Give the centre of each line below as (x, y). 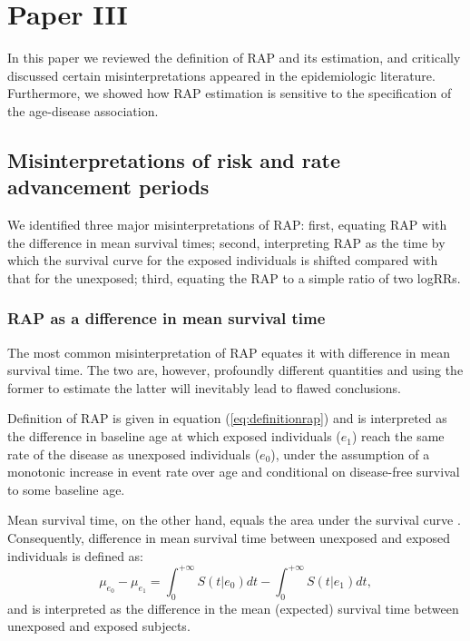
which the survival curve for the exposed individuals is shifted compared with (223, 260)
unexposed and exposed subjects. (99, 626)
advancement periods (108, 187)
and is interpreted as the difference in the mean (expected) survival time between (233, 608)
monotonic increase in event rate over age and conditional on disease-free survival (234, 472)
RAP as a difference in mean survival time (166, 318)
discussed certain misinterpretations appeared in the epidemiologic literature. (221, 75)
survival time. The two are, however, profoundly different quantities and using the (235, 370)
